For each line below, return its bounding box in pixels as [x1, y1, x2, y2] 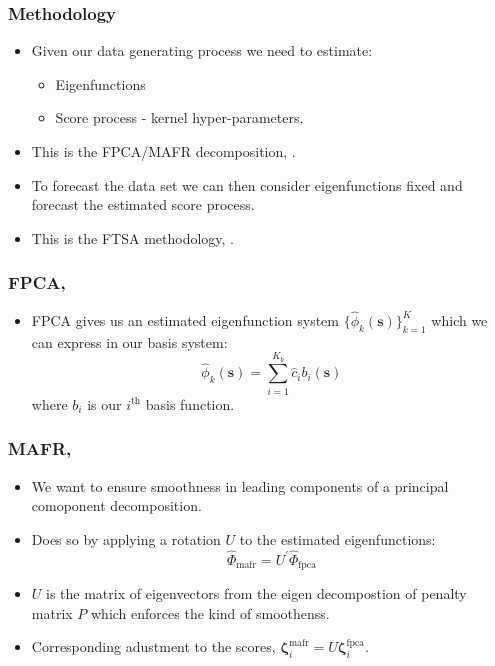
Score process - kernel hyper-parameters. [55, 107, 304, 128]
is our [87, 393, 122, 414]
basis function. [145, 393, 235, 414]
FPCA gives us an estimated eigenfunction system [31, 309, 339, 330]
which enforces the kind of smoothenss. [91, 602, 330, 623]
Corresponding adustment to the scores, [31, 636, 276, 657]
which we [431, 309, 488, 330]
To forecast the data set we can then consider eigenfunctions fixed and [31, 174, 463, 195]
